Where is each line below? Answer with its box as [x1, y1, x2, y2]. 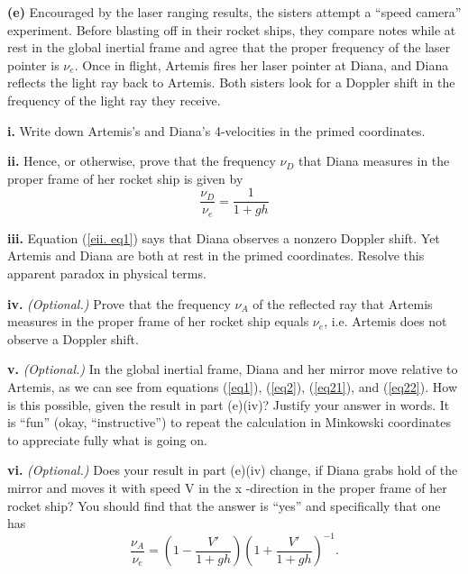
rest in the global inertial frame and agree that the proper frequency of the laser [7, 38, 451, 57]
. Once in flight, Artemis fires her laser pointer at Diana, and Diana [74, 55, 449, 74]
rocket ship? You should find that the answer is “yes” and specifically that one [7, 496, 441, 515]
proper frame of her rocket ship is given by [7, 169, 243, 187]
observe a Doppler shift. [7, 329, 139, 348]
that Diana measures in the [298, 151, 450, 170]
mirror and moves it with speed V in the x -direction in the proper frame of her [7, 478, 447, 497]
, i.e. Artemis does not [324, 312, 447, 331]
